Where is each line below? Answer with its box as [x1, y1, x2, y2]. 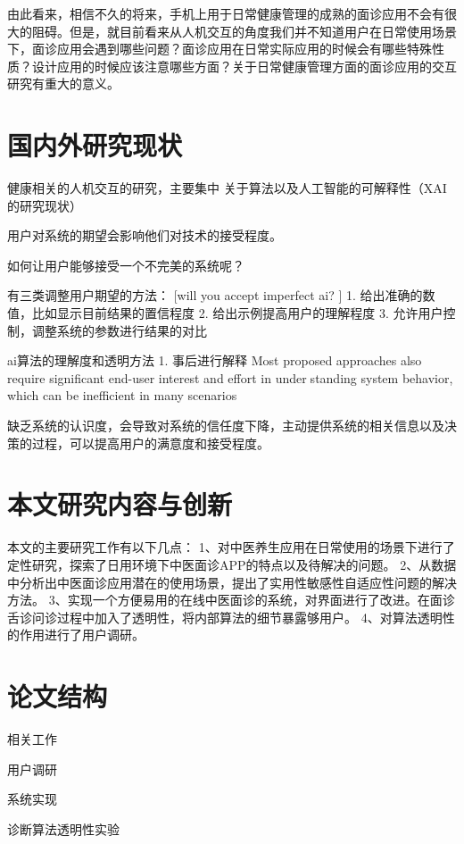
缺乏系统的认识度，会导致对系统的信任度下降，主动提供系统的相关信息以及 [7, 416, 444, 435]
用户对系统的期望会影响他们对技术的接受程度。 [7, 226, 282, 245]
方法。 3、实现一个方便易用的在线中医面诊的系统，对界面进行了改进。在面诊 [7, 590, 455, 609]
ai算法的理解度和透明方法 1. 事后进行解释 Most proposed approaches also [7, 351, 422, 370]
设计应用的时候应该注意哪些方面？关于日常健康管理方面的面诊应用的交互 [31, 56, 457, 75]
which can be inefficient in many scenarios [7, 386, 237, 405]
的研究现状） [7, 196, 82, 214]
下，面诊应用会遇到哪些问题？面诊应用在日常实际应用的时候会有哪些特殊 [7, 39, 432, 58]
